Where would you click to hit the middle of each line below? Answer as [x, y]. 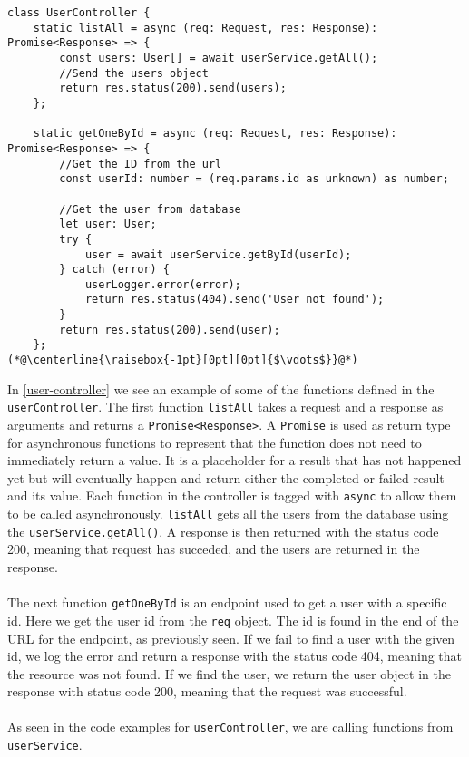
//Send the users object [134, 73]
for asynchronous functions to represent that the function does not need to [215, 442]
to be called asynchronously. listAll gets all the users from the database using [228, 514]
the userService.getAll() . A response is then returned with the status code [223, 531]
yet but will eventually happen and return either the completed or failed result [226, 477]
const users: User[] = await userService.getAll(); [219, 58]
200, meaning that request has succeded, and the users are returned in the [214, 549]
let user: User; [108, 224]
